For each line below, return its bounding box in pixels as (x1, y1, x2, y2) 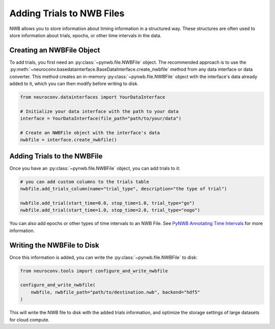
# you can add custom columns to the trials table (20, 179, 150, 184)
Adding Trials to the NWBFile (9, 152, 103, 160)
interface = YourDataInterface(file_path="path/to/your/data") (20, 116, 182, 122)
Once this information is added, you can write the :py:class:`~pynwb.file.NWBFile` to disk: (9, 254, 198, 260)
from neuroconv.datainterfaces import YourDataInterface (20, 94, 166, 100)
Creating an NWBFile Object (9, 46, 100, 54)
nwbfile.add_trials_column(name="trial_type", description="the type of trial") (20, 186, 227, 192)
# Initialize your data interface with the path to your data (20, 108, 179, 114)
